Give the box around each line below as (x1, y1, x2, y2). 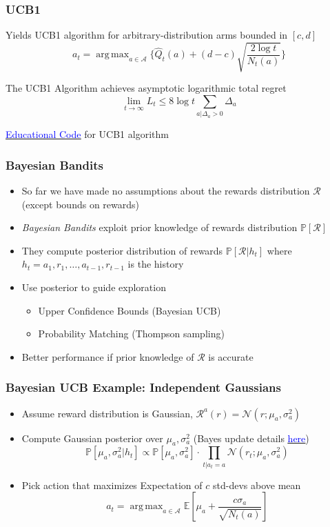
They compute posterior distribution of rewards (21, 243, 223, 257)
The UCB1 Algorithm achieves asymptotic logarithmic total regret (6, 81, 287, 95)
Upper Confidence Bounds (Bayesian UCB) (38, 303, 221, 317)
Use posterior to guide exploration (21, 280, 166, 295)
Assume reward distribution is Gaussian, (21, 406, 193, 420)
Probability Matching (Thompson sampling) (38, 326, 225, 341)
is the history (127, 257, 184, 271)
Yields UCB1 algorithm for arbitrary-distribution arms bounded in (6, 28, 288, 42)
